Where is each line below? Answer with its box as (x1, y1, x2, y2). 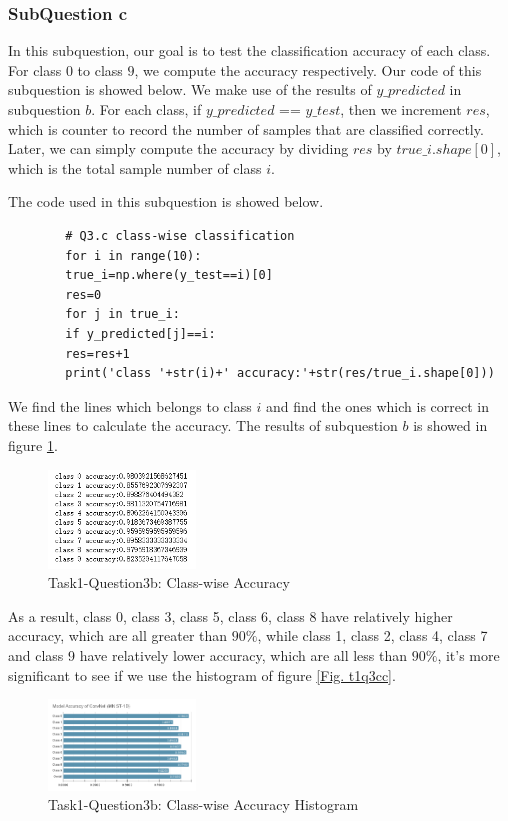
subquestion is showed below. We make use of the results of (8, 79, 372, 100)
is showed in (413, 415, 488, 436)
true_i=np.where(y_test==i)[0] (65, 268, 273, 283)
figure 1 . (8, 434, 58, 455)
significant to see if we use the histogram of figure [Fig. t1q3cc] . (8, 664, 396, 685)
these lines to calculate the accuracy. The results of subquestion (8, 415, 398, 436)
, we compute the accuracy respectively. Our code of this (134, 59, 482, 80)
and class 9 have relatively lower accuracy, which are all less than (8, 644, 408, 665)
